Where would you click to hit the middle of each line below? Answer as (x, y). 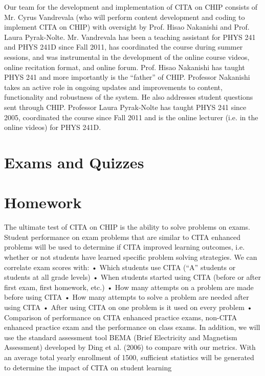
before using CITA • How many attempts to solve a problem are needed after (127, 297)
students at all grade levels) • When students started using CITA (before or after (132, 277)
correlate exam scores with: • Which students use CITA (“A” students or (120, 267)
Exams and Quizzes (74, 162)
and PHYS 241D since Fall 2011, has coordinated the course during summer (124, 47)
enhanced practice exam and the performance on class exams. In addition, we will (132, 327)
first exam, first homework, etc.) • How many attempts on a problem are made (129, 287)
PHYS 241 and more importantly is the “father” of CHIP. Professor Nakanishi (127, 77)
